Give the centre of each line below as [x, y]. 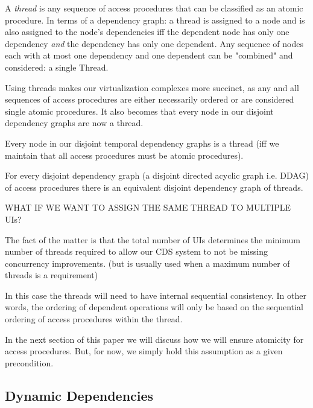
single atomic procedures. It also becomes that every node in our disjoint [139, 111]
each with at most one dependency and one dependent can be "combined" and [149, 55]
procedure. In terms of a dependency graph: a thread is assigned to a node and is [155, 20]
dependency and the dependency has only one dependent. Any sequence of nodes [154, 43]
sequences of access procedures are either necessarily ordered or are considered [150, 99]
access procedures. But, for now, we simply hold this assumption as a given [144, 351]
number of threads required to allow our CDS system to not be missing [136, 251]
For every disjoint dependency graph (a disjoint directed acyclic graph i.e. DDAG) [157, 175]
